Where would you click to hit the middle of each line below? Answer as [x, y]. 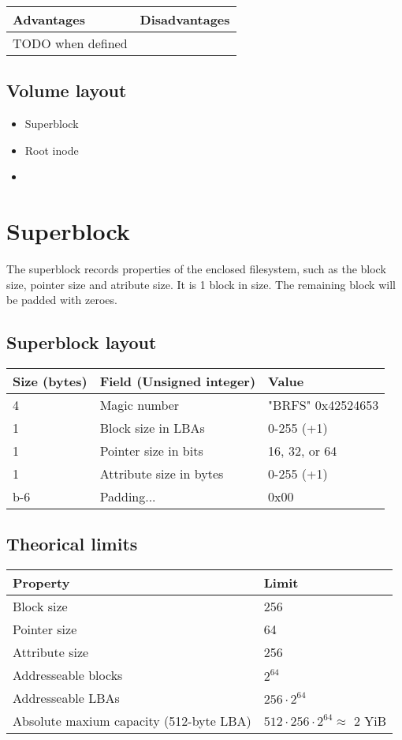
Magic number [140, 405]
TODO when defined [70, 43]
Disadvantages [185, 19]
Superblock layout [82, 342]
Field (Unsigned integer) [178, 381]
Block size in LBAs [152, 428]
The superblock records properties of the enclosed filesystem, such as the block [196, 269]
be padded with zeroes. [62, 300]
